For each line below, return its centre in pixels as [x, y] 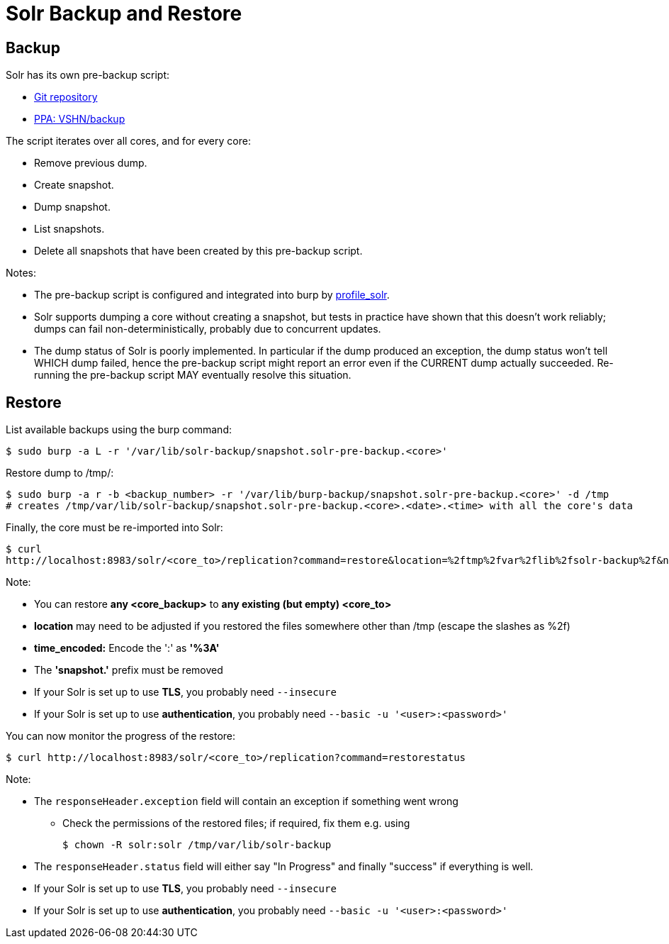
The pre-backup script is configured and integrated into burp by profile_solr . [212, 295]
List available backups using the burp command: [119, 430]
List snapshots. [69, 229]
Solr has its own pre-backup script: [88, 75]
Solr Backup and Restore [124, 13]
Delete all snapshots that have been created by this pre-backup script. [198, 251]
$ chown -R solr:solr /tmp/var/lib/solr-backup [197, 845]
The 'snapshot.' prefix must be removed [129, 670]
